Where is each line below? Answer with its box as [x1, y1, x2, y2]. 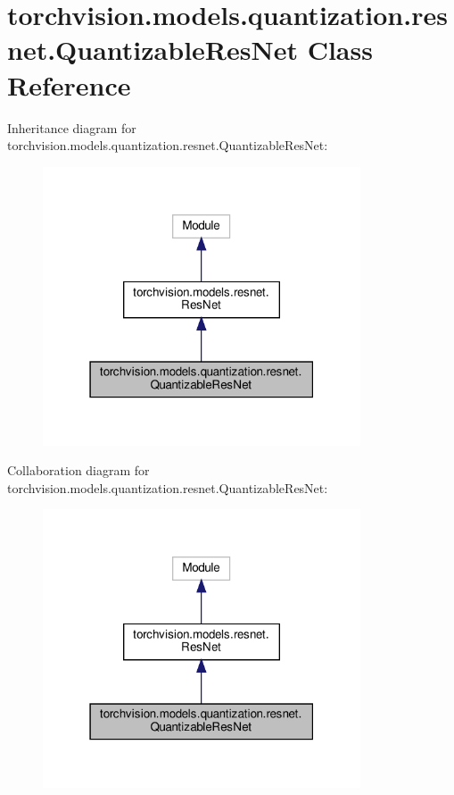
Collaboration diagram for [7, 461, 150, 480]
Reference [7, 66, 131, 103]
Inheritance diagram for [7, 118, 136, 137]
